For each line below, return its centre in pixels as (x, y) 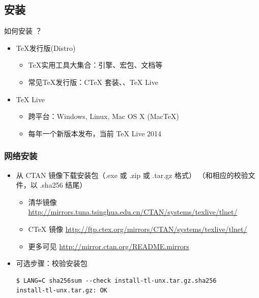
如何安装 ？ (23, 31)
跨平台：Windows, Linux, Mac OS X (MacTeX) (104, 116)
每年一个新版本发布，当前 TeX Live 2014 (95, 133)
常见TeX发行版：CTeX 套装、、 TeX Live (93, 82)
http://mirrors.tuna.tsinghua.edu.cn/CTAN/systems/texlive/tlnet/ (133, 212)
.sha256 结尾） (63, 185)
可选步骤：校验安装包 (52, 263)
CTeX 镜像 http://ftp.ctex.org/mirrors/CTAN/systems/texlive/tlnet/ (138, 229)
